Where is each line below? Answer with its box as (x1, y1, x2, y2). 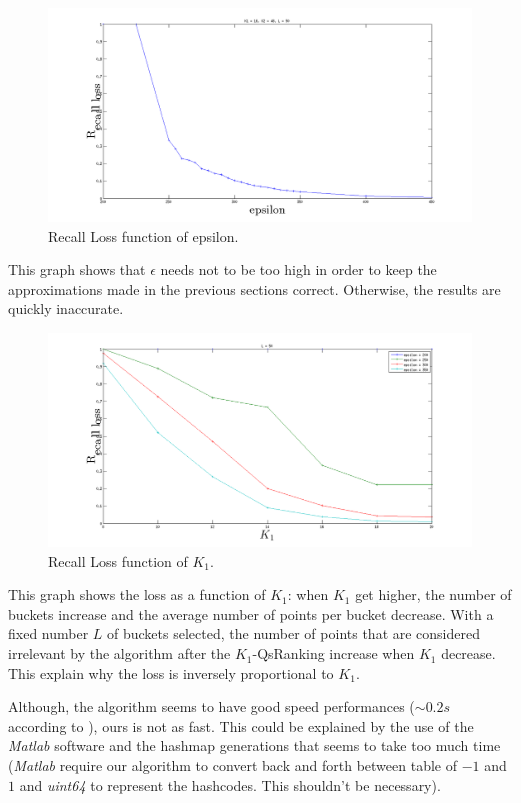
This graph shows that (8, 259, 146, 280)
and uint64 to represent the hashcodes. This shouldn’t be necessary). (19, 774, 441, 795)
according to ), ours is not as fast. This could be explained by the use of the (8, 715, 474, 736)
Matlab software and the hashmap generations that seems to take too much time (8, 735, 501, 756)
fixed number (8, 623, 89, 644)
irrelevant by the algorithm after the (8, 643, 231, 664)
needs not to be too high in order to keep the (160, 259, 437, 280)
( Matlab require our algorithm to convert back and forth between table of (8, 755, 457, 776)
